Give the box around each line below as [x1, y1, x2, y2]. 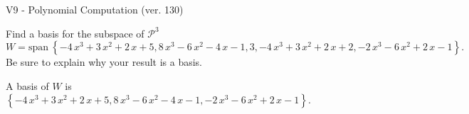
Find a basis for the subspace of [6, 25, 144, 40]
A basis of [6, 78, 49, 93]
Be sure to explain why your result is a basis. [6, 55, 203, 69]
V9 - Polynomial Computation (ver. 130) [6, 2, 184, 16]
